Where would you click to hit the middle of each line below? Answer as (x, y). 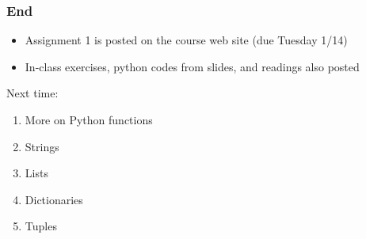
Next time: (32, 93)
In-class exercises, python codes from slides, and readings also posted (192, 66)
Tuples (41, 226)
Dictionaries (54, 199)
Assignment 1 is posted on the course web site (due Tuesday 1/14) (186, 40)
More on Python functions (89, 119)
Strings (42, 146)
